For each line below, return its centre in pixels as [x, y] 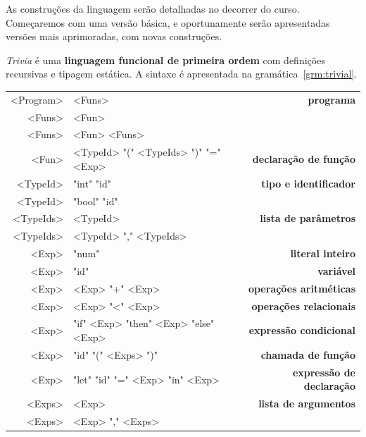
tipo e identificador [308, 183]
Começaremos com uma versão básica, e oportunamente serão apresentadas [168, 22]
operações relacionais [303, 306]
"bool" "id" [95, 201]
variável [336, 270]
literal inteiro [323, 253]
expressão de [324, 372]
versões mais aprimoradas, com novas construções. [114, 36]
